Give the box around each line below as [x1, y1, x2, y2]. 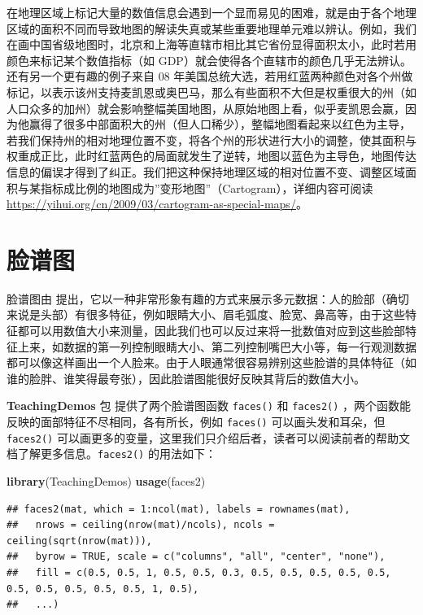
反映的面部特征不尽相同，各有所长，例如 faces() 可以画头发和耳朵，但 [7, 413, 386, 430]
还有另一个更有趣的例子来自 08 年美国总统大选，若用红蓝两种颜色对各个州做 [7, 68, 413, 85]
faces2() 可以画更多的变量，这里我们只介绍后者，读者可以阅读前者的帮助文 [7, 429, 410, 446]
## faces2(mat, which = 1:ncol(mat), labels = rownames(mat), [7, 503, 351, 515]
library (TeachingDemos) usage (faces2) [7, 473, 206, 490]
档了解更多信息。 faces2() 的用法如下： [7, 445, 216, 462]
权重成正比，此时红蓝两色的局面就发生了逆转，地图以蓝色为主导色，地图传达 [7, 147, 416, 164]
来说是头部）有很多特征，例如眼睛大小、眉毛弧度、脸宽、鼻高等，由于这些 [7, 306, 405, 323]
